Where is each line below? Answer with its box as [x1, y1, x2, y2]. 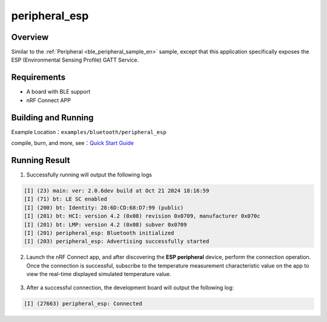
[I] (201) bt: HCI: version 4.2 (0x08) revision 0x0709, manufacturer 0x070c [24, 213, 260, 220]
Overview [11, 32, 49, 42]
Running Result [11, 155, 70, 166]
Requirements [11, 72, 66, 83]
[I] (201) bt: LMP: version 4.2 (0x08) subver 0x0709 [24, 221, 187, 228]
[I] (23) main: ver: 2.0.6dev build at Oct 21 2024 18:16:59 [24, 187, 210, 194]
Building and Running [11, 112, 94, 123]
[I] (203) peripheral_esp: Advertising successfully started [24, 238, 210, 245]
